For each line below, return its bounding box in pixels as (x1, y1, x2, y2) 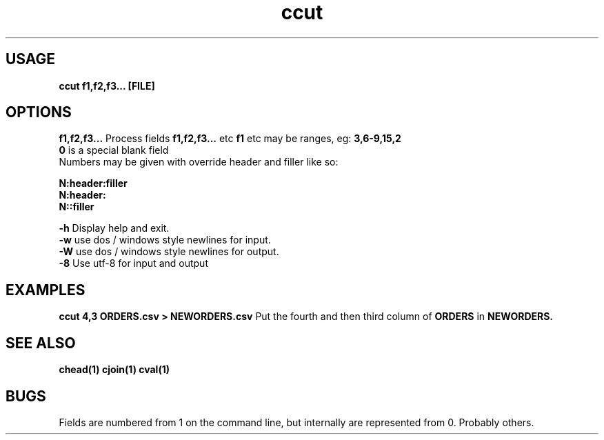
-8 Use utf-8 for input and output (59, 257, 208, 270)
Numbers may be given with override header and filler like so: (59, 156, 339, 168)
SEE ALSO (6, 334, 76, 352)
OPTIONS (6, 103, 72, 121)
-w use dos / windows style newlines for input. (59, 234, 271, 246)
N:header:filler (59, 177, 128, 190)
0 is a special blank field (59, 144, 169, 157)
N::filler (59, 201, 94, 213)
